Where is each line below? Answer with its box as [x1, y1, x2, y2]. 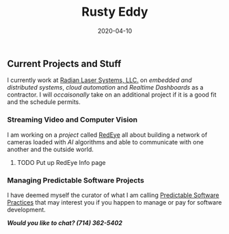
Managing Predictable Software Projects [7, 175, 145, 185]
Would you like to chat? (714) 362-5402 [7, 218, 123, 226]
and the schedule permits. [7, 98, 81, 106]
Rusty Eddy [81, 4, 148, 20]
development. [7, 205, 46, 213]
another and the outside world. [7, 145, 94, 153]
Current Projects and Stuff [7, 57, 122, 69]
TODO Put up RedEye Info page [16, 158, 106, 166]
